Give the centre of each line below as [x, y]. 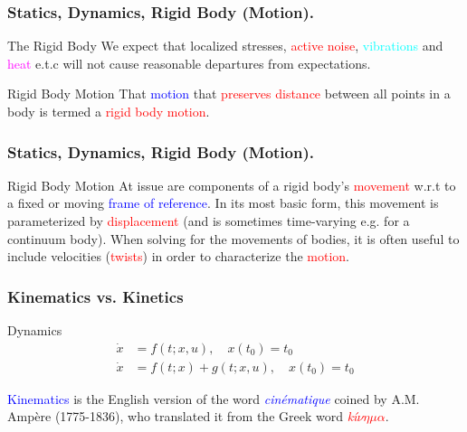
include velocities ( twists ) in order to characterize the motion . [179, 256]
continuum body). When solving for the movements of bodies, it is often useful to [233, 238]
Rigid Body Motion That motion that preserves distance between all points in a [229, 94]
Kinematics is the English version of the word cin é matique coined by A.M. [214, 398]
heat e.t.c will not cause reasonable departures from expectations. [189, 63]
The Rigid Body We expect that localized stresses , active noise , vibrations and [225, 46]
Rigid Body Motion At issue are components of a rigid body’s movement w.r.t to [232, 185]
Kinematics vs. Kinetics [95, 296]
